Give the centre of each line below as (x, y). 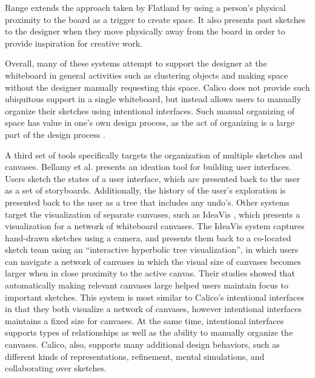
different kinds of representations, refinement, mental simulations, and (135, 356)
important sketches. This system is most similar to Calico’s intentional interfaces (154, 297)
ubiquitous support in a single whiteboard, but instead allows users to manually (153, 99)
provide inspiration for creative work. (74, 43)
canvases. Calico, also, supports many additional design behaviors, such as (142, 344)
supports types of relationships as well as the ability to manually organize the (149, 332)
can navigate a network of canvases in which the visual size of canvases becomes (153, 261)
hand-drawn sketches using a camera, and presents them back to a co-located (148, 237)
